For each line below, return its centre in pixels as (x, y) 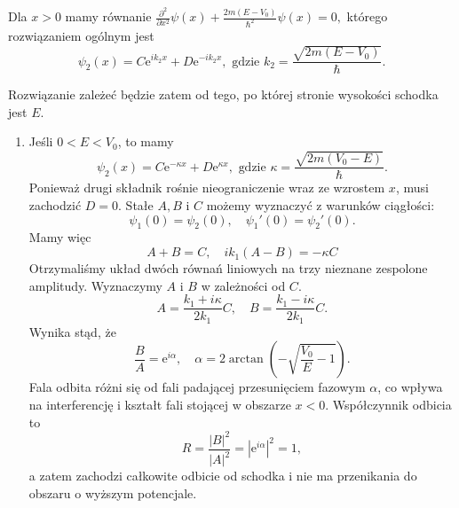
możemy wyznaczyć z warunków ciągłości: (321, 205)
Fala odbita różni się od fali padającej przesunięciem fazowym (197, 387)
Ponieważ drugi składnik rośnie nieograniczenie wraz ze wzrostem (207, 188)
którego (367, 16)
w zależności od (243, 285)
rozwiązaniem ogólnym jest (81, 35)
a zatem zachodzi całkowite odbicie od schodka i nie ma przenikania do (223, 476)
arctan (246, 360)
